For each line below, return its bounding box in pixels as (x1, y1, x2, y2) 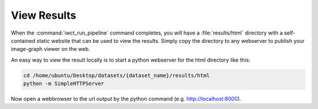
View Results (11, 9, 77, 22)
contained (11, 37, 35, 44)
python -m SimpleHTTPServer (23, 80, 104, 87)
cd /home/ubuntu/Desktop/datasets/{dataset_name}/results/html (23, 72, 210, 79)
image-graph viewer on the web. (11, 46, 91, 53)
